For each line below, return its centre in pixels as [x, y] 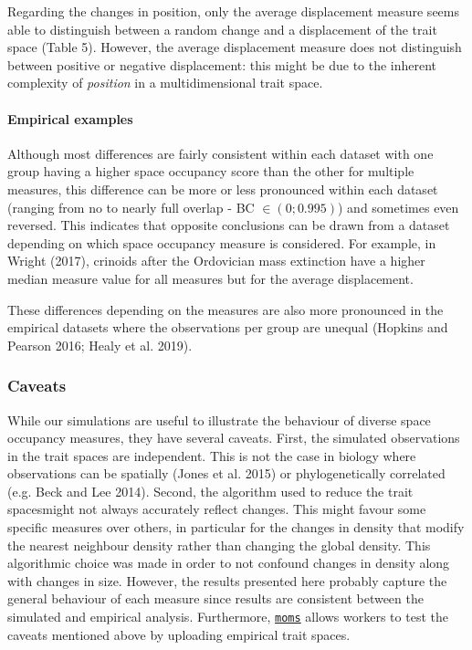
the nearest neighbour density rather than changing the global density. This [219, 545]
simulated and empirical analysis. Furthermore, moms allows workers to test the [228, 617]
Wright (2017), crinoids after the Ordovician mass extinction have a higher [216, 261]
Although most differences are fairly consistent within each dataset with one [220, 153]
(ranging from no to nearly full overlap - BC [131, 207]
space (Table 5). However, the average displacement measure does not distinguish [235, 47]
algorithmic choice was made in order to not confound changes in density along [229, 563]
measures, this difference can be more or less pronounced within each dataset [223, 189]
